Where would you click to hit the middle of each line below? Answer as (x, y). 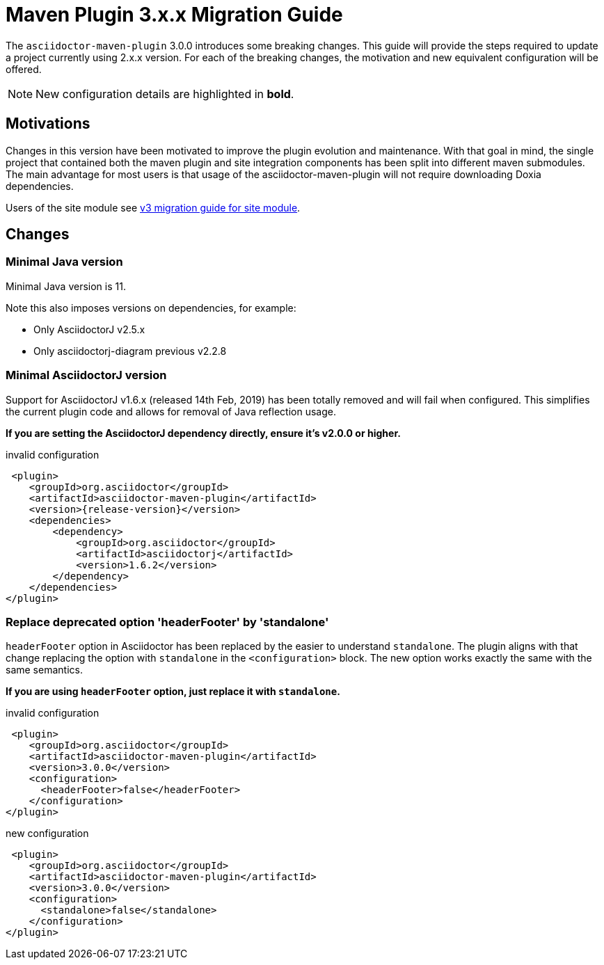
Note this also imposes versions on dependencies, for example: (151, 308)
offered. (24, 69)
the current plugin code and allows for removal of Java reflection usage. (171, 411)
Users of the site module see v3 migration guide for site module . (153, 207)
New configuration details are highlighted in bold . (165, 94)
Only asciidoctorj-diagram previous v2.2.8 (130, 351)
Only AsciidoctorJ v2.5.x (89, 329)
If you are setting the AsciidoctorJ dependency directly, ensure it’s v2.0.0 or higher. (203, 433)
